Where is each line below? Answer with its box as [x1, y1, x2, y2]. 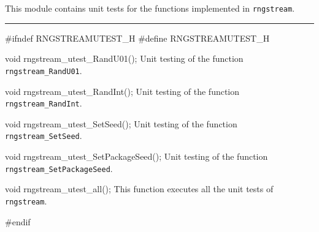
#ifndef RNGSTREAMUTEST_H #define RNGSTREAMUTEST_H [5, 31, 270, 44]
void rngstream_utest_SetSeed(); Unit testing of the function [5, 117, 237, 130]
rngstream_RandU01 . [5, 64, 82, 77]
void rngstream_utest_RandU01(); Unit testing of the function [5, 52, 244, 65]
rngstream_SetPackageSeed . [5, 162, 113, 174]
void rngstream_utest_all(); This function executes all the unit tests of [5, 182, 274, 195]
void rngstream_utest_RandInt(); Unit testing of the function [5, 84, 240, 97]
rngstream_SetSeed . [5, 129, 82, 142]
